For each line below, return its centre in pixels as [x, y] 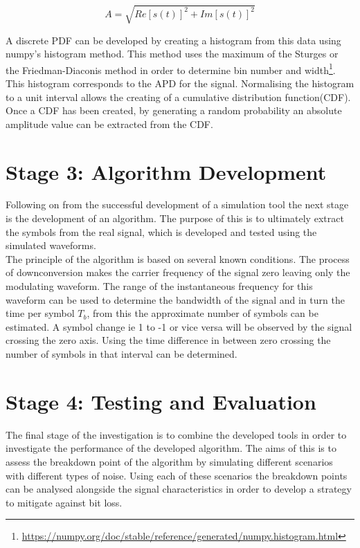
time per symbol [40, 313]
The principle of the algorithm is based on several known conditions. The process [178, 258]
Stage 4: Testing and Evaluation [161, 401]
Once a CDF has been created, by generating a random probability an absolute [174, 110]
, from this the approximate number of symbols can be [202, 313]
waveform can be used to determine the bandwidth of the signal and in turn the [175, 299]
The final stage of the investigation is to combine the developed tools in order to [176, 434]
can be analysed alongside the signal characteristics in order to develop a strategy [179, 489]
